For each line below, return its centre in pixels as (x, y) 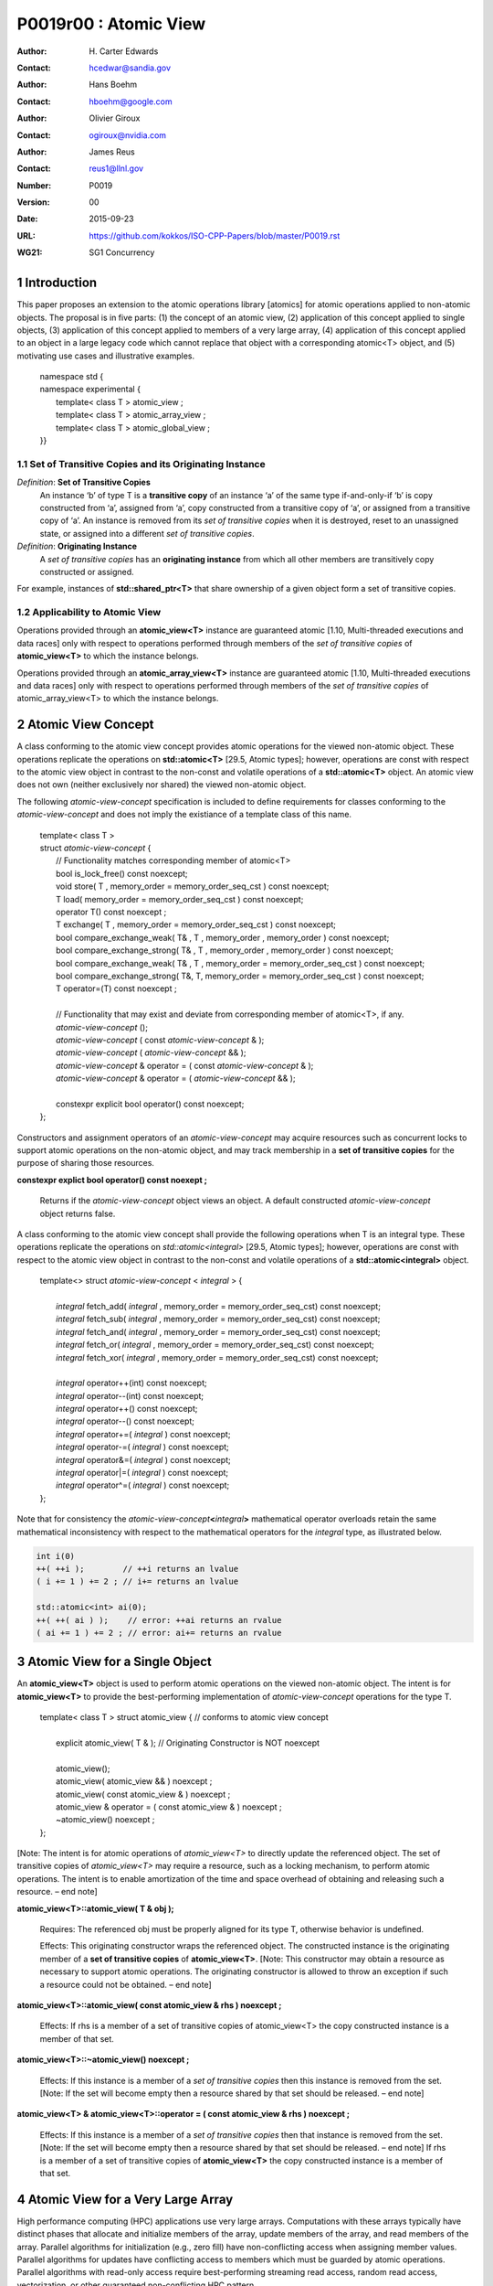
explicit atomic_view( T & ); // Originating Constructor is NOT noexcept (188, 1743)
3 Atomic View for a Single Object (114, 1662)
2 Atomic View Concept (85, 725)
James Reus (112, 152)
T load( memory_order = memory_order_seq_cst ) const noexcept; (180, 899)
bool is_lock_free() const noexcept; (122, 873)
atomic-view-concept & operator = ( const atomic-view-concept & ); (185, 1065)
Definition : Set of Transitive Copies (84, 482)
